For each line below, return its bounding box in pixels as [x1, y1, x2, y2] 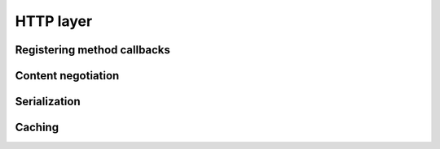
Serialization [15, 95, 81, 109]
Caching [15, 121, 59, 134]
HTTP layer [15, 12, 93, 30]
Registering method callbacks [15, 43, 171, 57]
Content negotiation [15, 69, 120, 83]
